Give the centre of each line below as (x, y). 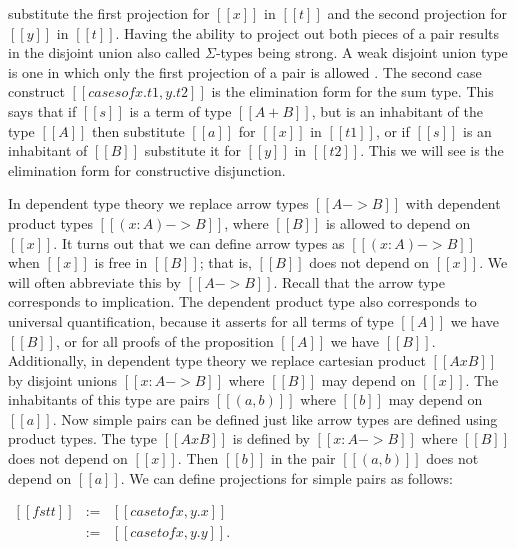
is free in (121, 262)
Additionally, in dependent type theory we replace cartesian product (217, 360)
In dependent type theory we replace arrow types (158, 203)
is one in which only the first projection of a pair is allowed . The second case (245, 71)
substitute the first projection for (109, 13)
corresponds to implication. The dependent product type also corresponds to (242, 301)
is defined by (271, 438)
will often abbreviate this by (94, 281)
